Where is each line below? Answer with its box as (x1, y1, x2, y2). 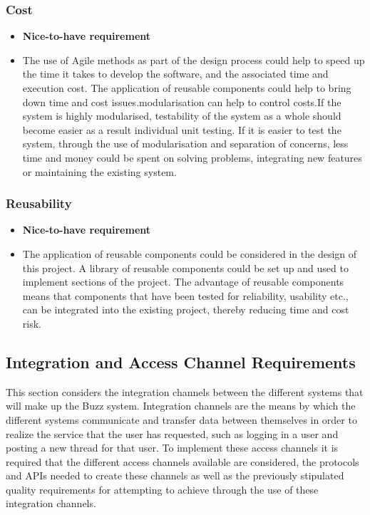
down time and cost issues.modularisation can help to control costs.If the (22, 94, 341, 109)
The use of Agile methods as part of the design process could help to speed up (22, 52, 365, 67)
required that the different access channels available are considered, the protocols (6, 454, 359, 469)
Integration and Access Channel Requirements (6, 350, 356, 373)
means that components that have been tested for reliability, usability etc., (22, 288, 349, 303)
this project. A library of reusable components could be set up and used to (22, 260, 349, 275)
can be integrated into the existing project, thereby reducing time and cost (22, 302, 349, 317)
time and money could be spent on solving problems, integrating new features (22, 150, 362, 165)
